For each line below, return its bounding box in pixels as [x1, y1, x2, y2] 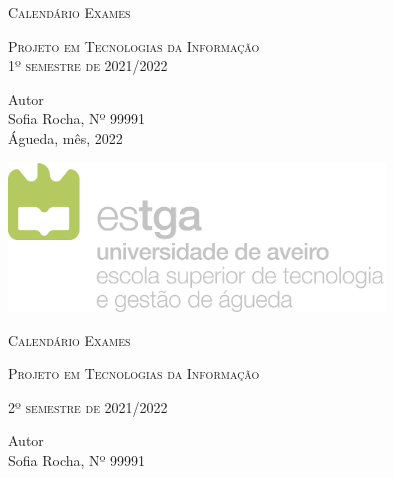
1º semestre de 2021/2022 [8, 55, 168, 76]
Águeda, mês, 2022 [8, 127, 123, 148]
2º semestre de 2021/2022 [8, 396, 168, 417]
